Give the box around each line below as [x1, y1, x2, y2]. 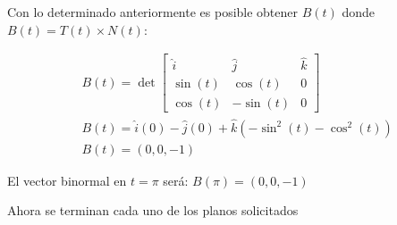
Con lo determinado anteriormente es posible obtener [7, 3, 299, 21]
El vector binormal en [7, 171, 127, 189]
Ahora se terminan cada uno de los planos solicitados [7, 201, 299, 220]
